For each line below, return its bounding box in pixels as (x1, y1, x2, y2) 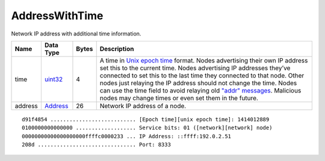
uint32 (44, 75, 63, 84)
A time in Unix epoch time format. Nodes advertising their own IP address (99, 56, 308, 64)
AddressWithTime (11, 9, 104, 22)
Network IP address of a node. (99, 102, 187, 110)
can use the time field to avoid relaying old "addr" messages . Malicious (99, 86, 302, 94)
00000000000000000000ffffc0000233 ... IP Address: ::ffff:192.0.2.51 (22, 133, 232, 139)
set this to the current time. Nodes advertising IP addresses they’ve (99, 64, 291, 72)
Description (99, 44, 134, 53)
